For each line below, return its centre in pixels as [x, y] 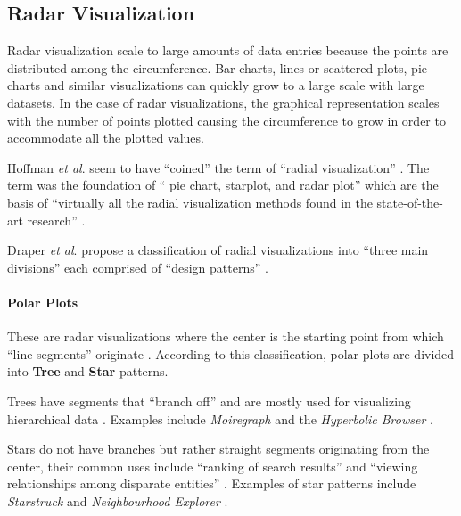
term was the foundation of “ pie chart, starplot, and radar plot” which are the [223, 185]
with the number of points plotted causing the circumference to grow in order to [226, 120]
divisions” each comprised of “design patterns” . [138, 267]
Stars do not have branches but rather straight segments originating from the [218, 449]
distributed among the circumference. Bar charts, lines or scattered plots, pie [218, 67]
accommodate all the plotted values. [106, 138]
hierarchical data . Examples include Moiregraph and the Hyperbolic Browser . [220, 418]
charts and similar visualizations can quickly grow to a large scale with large [216, 85]
